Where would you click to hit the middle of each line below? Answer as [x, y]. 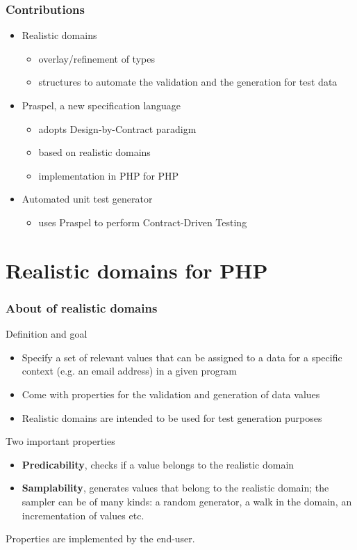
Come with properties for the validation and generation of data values [171, 394]
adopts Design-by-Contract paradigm [117, 128]
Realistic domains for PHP [137, 270]
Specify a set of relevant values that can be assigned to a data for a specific [182, 357]
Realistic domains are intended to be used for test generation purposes [172, 417]
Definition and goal [47, 334]
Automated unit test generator [87, 199]
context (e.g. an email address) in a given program [129, 371]
